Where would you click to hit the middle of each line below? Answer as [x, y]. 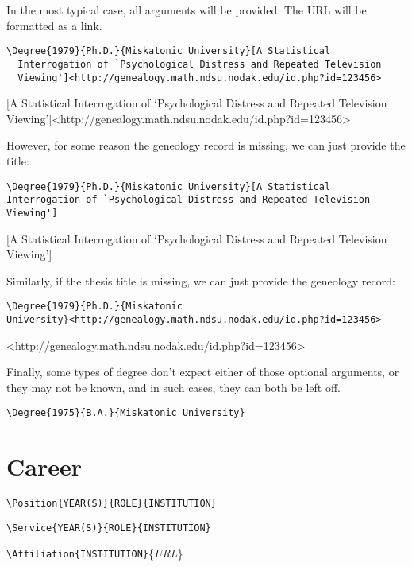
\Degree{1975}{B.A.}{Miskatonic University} [126, 413]
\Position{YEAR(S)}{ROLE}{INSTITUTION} [112, 504]
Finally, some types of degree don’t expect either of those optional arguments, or [203, 372]
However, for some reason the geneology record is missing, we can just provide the [206, 145]
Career [44, 466]
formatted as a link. [54, 25]
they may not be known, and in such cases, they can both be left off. [173, 387]
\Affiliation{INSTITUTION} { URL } [95, 553]
